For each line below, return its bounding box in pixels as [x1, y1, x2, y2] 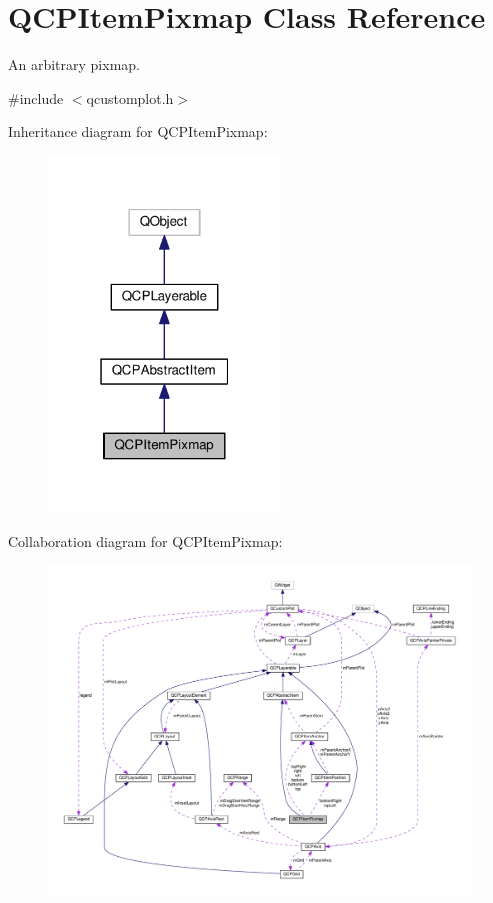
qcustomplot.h [86, 87, 174, 108]
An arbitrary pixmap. [8, 54, 140, 75]
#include [8, 87, 64, 108]
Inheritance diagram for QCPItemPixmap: [8, 121, 268, 142]
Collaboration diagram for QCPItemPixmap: [8, 530, 283, 551]
